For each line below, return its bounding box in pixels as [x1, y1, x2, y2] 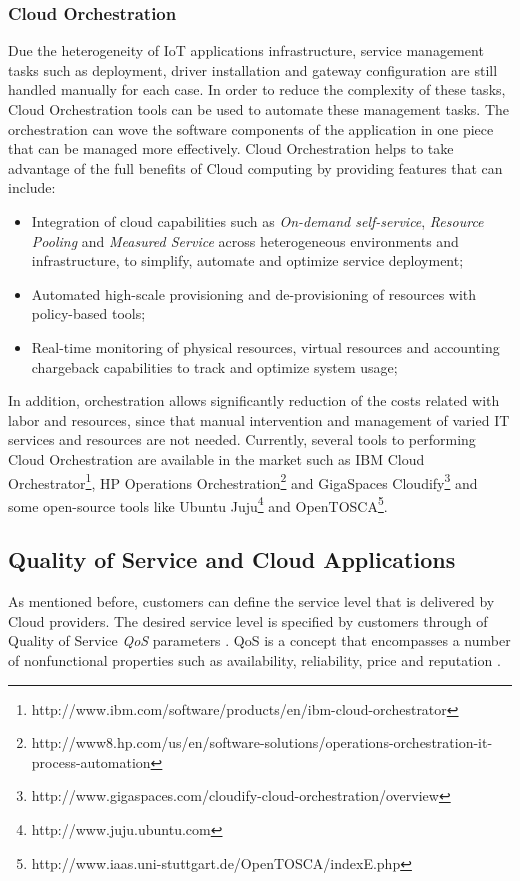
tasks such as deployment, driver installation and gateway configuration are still [8, 59, 498, 80]
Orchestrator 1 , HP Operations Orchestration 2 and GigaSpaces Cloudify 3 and [8, 469, 478, 493]
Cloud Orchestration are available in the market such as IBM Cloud [8, 448, 425, 469]
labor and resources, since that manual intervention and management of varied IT [8, 409, 510, 430]
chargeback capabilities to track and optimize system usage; [31, 356, 398, 377]
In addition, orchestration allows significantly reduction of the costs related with [8, 390, 500, 411]
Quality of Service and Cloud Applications [8, 544, 456, 575]
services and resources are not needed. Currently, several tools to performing [8, 429, 476, 450]
